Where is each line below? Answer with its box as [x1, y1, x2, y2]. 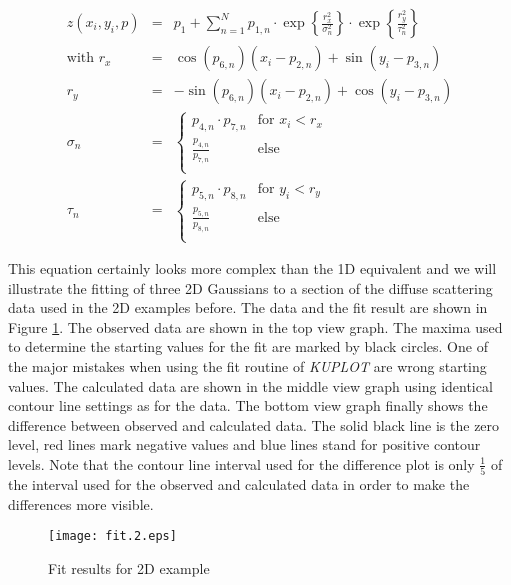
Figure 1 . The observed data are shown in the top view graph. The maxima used [8, 316, 503, 337]
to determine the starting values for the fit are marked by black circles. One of [8, 336, 488, 357]
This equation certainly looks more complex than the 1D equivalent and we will [8, 258, 497, 279]
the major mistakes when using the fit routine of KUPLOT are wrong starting [8, 356, 487, 376]
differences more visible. [8, 493, 154, 514]
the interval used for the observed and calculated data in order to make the [8, 474, 470, 495]
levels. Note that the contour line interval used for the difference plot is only [8, 453, 475, 474]
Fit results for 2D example [48, 558, 210, 579]
